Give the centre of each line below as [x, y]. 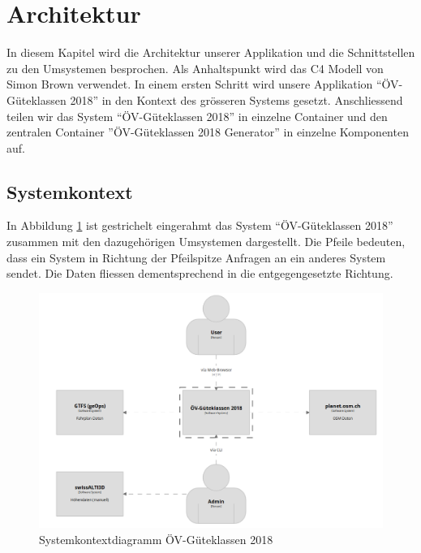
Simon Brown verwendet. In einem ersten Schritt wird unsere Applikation [190, 84]
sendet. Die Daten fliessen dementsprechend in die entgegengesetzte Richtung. [200, 273]
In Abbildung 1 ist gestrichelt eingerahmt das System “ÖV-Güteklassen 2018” [200, 225]
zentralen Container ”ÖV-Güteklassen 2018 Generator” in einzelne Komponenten [208, 132]
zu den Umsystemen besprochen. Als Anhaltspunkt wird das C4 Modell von [195, 68]
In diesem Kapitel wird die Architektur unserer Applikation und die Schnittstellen [211, 52]
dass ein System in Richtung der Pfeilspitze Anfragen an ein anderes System [196, 257]
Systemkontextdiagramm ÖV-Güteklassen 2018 [156, 539]
